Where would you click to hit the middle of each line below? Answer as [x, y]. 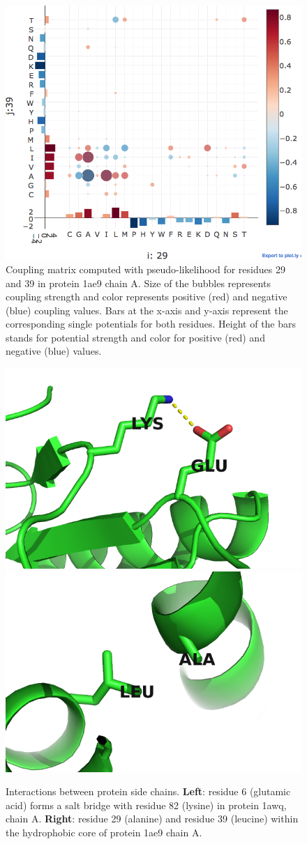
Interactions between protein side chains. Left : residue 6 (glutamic [148, 791]
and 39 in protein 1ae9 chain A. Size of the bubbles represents [138, 283]
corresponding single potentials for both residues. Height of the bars [151, 324]
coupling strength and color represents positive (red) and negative [147, 297]
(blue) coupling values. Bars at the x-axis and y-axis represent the [147, 310]
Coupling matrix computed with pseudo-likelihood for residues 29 [145, 269]
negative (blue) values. [54, 351]
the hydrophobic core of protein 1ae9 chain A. [104, 833]
